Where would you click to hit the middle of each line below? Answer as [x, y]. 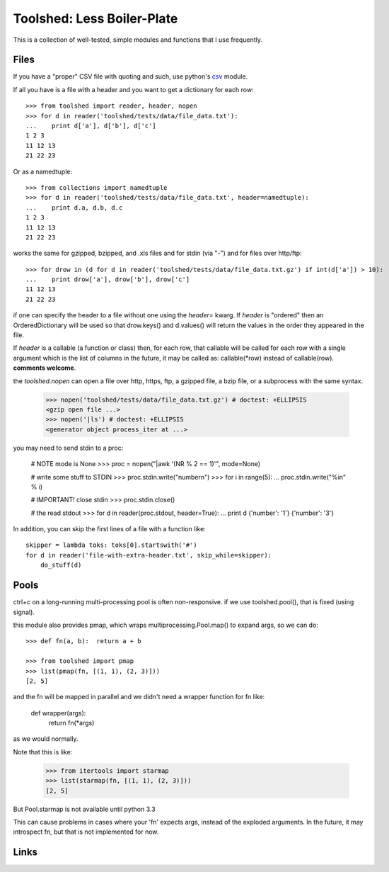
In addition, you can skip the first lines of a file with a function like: [110, 529]
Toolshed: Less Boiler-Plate [95, 18]
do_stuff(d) [61, 565]
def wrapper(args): [58, 713]
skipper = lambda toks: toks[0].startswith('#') [111, 545]
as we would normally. [46, 739]
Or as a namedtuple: [43, 171]
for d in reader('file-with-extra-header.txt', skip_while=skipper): [149, 555]
